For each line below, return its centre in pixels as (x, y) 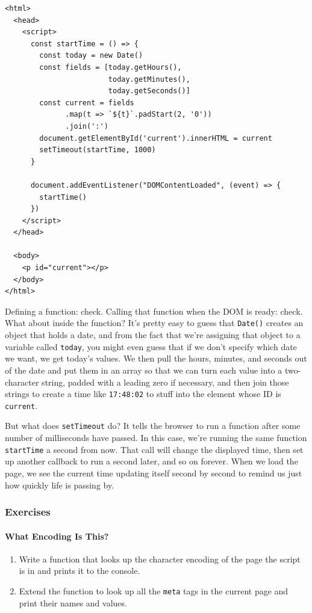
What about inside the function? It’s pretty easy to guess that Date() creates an (154, 323)
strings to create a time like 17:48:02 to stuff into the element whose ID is (143, 394)
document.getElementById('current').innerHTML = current (156, 138)
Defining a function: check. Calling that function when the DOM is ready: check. (154, 311)
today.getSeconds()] (149, 91)
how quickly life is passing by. (60, 485)
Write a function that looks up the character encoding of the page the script (160, 559)
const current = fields (87, 103)
